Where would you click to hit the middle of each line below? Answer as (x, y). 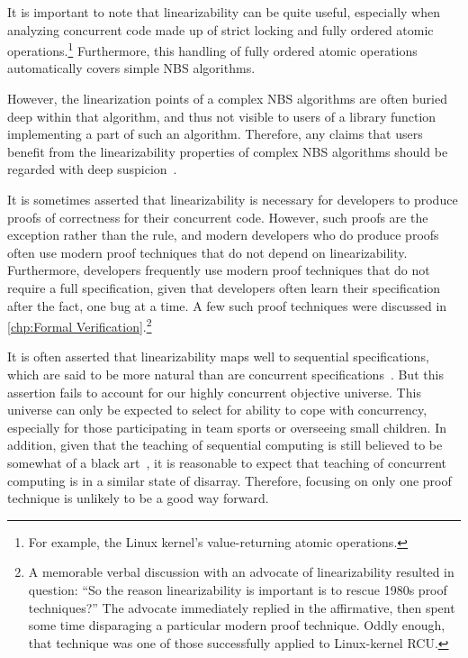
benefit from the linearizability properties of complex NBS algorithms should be (228, 151)
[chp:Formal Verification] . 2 (80, 325)
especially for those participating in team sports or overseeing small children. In (227, 427)
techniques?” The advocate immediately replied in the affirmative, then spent (242, 607)
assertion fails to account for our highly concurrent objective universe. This (214, 392)
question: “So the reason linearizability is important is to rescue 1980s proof (238, 589)
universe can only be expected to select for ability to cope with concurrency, (217, 410)
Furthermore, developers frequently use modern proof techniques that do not (219, 270)
